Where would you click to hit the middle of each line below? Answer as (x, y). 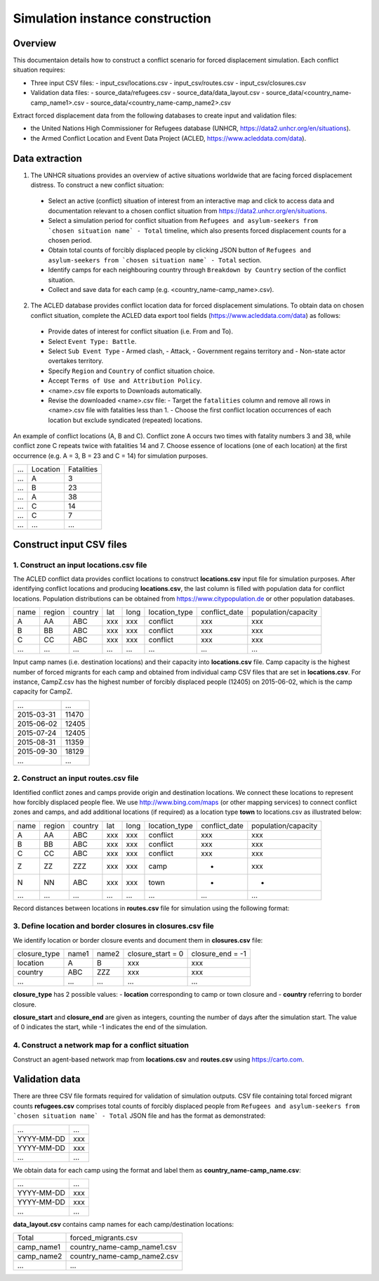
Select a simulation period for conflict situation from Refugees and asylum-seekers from (183, 221)
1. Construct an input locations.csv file (80, 565)
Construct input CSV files (70, 544)
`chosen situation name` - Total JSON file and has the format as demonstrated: (139, 1116)
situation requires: (39, 70)
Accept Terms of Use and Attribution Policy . (125, 381)
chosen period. (70, 241)
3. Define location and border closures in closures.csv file (113, 926)
